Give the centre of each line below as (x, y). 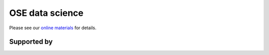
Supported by (31, 42)
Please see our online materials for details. (53, 28)
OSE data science (46, 13)
